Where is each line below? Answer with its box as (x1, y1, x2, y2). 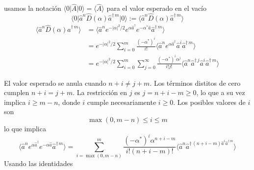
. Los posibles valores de (173, 97, 246, 107)
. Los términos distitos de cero (150, 77, 241, 88)
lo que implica (4, 123, 46, 134)
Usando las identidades (4, 158, 73, 168)
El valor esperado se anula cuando (4, 77, 106, 88)
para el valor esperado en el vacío (106, 3, 206, 13)
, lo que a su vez (196, 87, 245, 97)
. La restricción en (73, 87, 127, 97)
